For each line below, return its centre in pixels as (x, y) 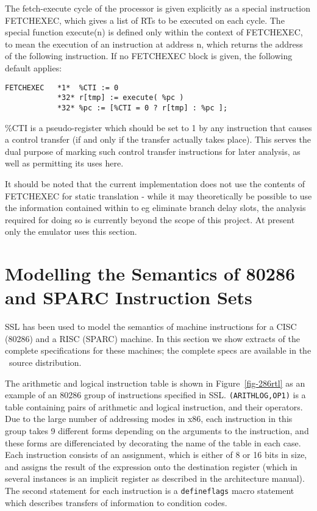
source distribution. (45, 362)
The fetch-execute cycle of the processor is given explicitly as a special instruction (158, 8)
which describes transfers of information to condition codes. (116, 502)
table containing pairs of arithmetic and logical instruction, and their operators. (154, 406)
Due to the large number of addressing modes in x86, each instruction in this (149, 419)
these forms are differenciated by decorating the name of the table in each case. (153, 442)
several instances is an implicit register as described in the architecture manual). (155, 478)
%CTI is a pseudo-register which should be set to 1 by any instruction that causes (158, 127)
